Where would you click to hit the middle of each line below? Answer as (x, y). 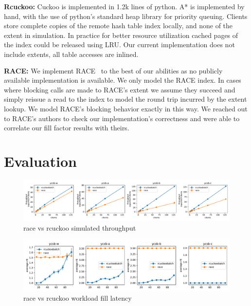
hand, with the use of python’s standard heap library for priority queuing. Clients (126, 16)
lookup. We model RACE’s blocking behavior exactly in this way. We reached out (126, 108)
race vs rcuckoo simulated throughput (80, 227)
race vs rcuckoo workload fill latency (78, 298)
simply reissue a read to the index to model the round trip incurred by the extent (125, 99)
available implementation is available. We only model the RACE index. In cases (123, 80)
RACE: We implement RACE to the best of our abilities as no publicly (113, 70)
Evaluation (40, 161)
